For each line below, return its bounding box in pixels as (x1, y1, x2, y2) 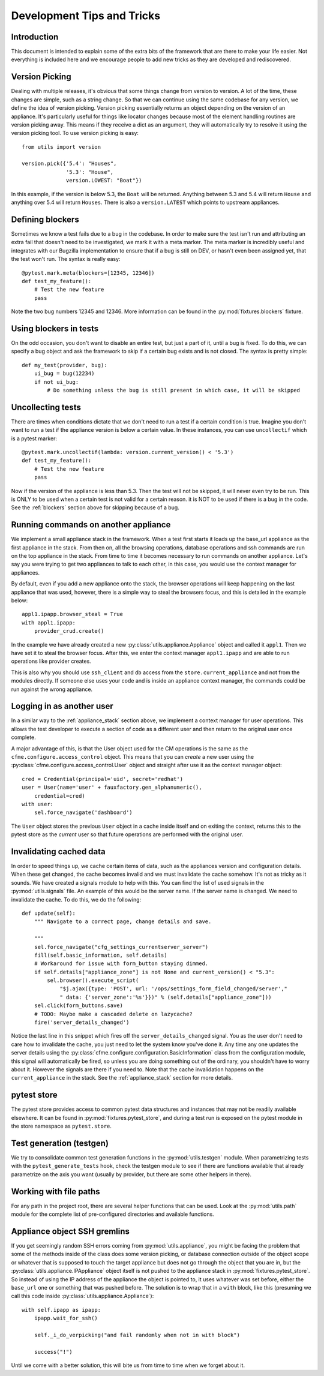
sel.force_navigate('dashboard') (34, 809, 133, 816)
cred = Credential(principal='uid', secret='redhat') (22, 776, 183, 782)
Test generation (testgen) (11, 1138, 109, 1148)
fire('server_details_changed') (34, 1019, 130, 1026)
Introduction (11, 32, 59, 42)
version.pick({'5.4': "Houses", (22, 160, 117, 167)
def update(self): (22, 909, 76, 917)
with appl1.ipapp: (22, 619, 76, 626)
